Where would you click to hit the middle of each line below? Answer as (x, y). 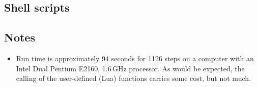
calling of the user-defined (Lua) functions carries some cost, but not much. (133, 78)
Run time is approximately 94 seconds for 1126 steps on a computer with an (135, 58)
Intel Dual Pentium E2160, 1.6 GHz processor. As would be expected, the (130, 68)
